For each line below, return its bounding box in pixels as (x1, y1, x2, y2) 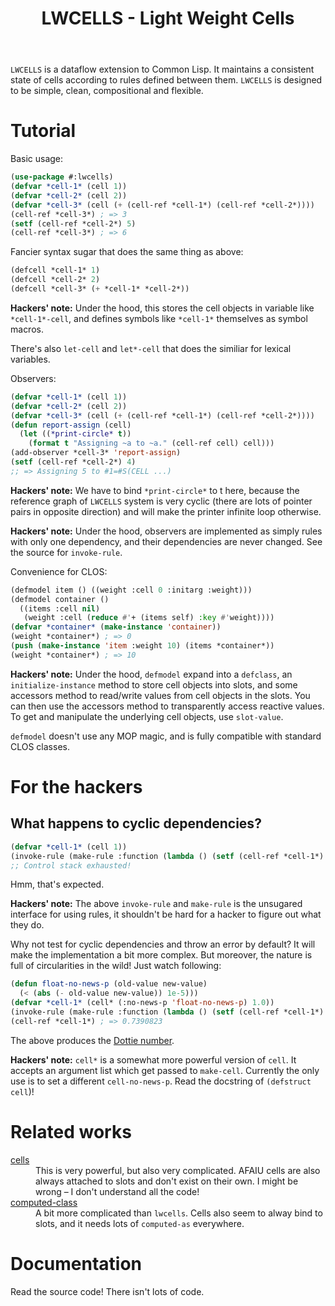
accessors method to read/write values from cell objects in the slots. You (10, 689, 311, 701)
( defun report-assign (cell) (10, 420, 132, 430)
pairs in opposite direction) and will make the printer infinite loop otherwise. (10, 505, 322, 517)
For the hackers (10, 775, 143, 798)
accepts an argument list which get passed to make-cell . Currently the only (10, 1064, 320, 1076)
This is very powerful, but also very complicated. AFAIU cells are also (35, 1164, 321, 1176)
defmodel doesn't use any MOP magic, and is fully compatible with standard (10, 730, 322, 742)
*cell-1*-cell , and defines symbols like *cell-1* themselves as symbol (10, 312, 308, 324)
